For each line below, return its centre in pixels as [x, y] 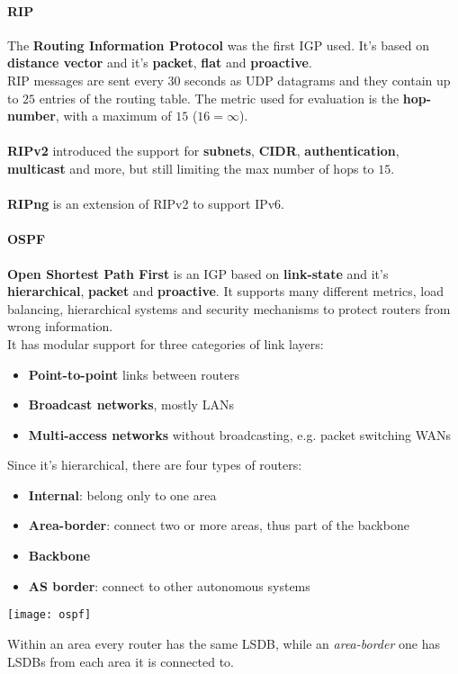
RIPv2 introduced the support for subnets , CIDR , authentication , [203, 151]
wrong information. [60, 326]
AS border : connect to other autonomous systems [169, 585]
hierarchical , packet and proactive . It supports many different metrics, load [225, 291]
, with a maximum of [113, 116]
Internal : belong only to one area [122, 494]
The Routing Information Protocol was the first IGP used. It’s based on [219, 45]
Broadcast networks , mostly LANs [131, 404]
